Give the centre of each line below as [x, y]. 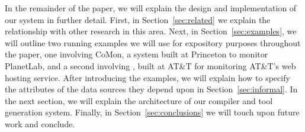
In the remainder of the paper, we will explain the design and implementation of [151, 8]
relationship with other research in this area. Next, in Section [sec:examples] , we [151, 31]
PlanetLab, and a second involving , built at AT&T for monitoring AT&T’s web [150, 65]
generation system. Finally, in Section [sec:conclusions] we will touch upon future [152, 112]
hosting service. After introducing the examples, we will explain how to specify [147, 77]
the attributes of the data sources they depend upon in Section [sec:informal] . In [151, 89]
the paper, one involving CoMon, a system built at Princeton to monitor [137, 54]
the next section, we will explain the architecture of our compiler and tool [139, 100]
